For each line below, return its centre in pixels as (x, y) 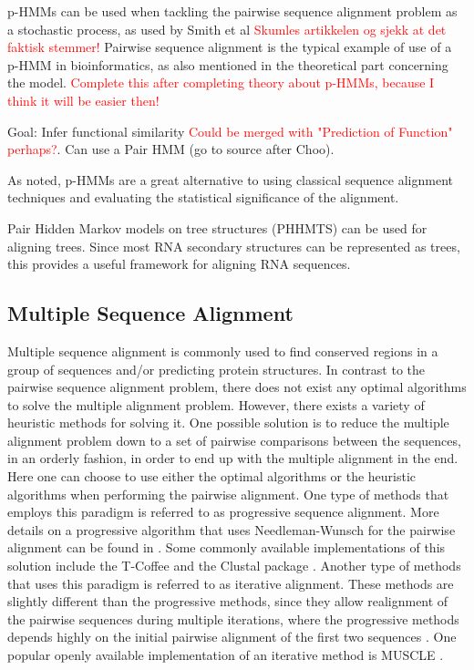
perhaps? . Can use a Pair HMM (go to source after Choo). (171, 149)
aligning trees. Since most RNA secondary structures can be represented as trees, (234, 246)
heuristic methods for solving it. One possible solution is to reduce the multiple (228, 423)
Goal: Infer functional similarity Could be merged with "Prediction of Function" (230, 131)
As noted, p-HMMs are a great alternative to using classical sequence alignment (230, 179)
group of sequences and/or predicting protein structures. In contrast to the (216, 369)
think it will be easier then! (83, 100)
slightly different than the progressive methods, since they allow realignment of (228, 601)
